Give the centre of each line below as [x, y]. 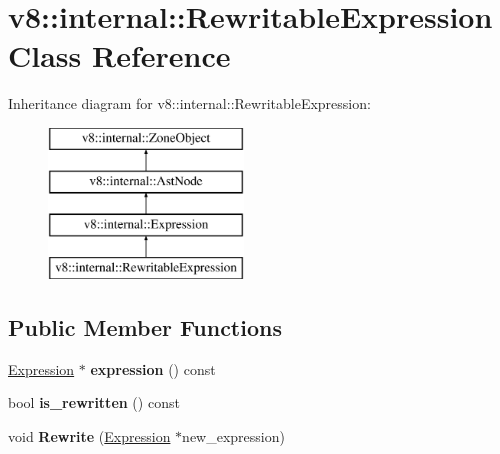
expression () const [153, 368]
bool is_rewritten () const [94, 402]
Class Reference [119, 55]
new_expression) [233, 436]
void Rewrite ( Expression [89, 436]
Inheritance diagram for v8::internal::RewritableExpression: [189, 103]
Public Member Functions [145, 327]
